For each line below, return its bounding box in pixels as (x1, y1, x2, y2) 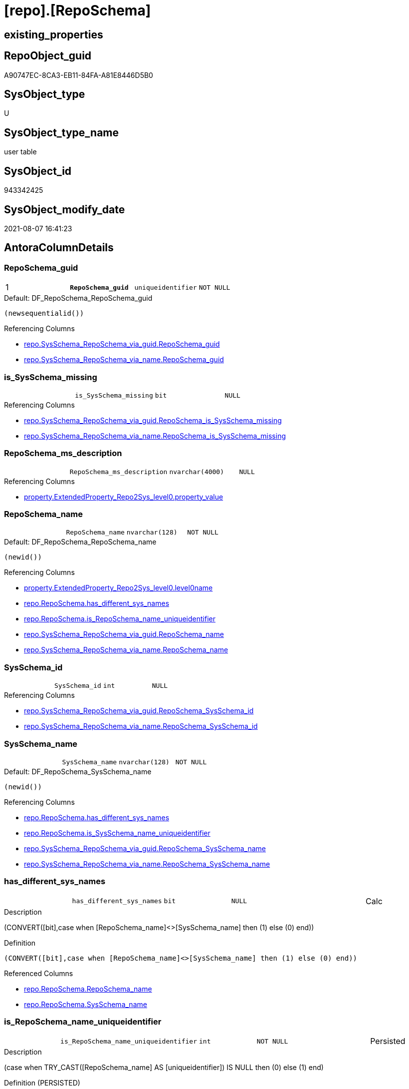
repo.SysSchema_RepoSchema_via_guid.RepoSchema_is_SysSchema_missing (24, 416, 282, 425)
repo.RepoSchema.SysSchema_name (24, 1000, 147, 1009)
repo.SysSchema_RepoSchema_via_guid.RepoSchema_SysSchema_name (24, 844, 266, 853)
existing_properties (4, 28, 103, 41)
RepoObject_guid (4, 49, 92, 62)
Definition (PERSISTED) (4, 1079, 80, 1088)
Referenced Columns (4, 969, 73, 978)
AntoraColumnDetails (4, 241, 114, 254)
